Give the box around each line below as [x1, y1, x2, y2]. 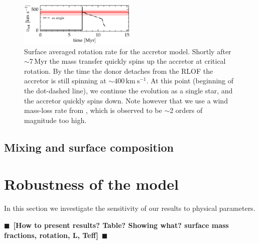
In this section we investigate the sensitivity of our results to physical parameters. [4, 203, 255, 213]
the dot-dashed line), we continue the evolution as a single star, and [24, 85, 233, 96]
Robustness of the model [4, 174, 179, 194]
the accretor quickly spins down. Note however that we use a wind [24, 95, 228, 105]
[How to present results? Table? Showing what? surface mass [13, 219, 229, 230]
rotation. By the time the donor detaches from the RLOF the [24, 65, 213, 76]
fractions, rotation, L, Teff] [4, 229, 98, 240]
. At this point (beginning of [146, 75, 234, 86]
